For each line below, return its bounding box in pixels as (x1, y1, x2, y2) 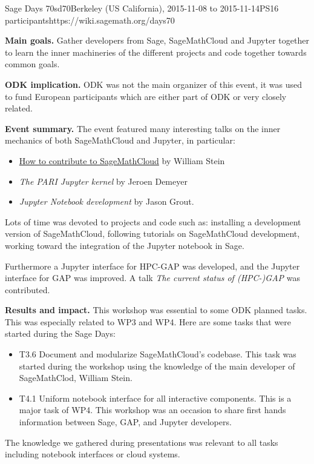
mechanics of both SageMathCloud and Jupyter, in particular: (5, 134, 235, 147)
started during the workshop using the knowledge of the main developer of (19, 359, 295, 372)
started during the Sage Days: (5, 327, 116, 340)
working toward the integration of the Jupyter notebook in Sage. (5, 239, 244, 251)
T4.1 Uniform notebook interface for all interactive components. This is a (19, 391, 292, 404)
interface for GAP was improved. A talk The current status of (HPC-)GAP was (5, 271, 300, 284)
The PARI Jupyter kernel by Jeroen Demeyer (19, 174, 188, 187)
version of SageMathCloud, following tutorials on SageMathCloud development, (5, 227, 300, 240)
